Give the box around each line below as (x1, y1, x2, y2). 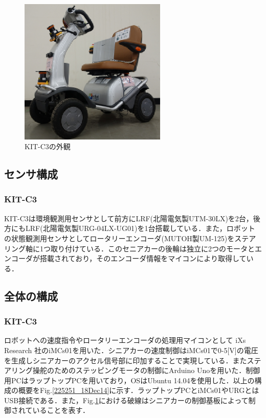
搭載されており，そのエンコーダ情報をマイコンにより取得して (39, 253, 247, 264)
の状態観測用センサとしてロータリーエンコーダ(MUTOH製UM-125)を (4, 233, 235, 243)
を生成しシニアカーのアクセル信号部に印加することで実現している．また (4, 355, 247, 365)
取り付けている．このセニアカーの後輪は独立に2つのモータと (50, 243, 255, 253)
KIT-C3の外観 (25, 141, 71, 152)
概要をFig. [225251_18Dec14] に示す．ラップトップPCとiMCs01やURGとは (18, 385, 259, 396)
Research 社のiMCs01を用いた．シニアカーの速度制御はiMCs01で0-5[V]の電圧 (4, 344, 258, 355)
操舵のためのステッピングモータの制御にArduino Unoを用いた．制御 (32, 365, 260, 376)
